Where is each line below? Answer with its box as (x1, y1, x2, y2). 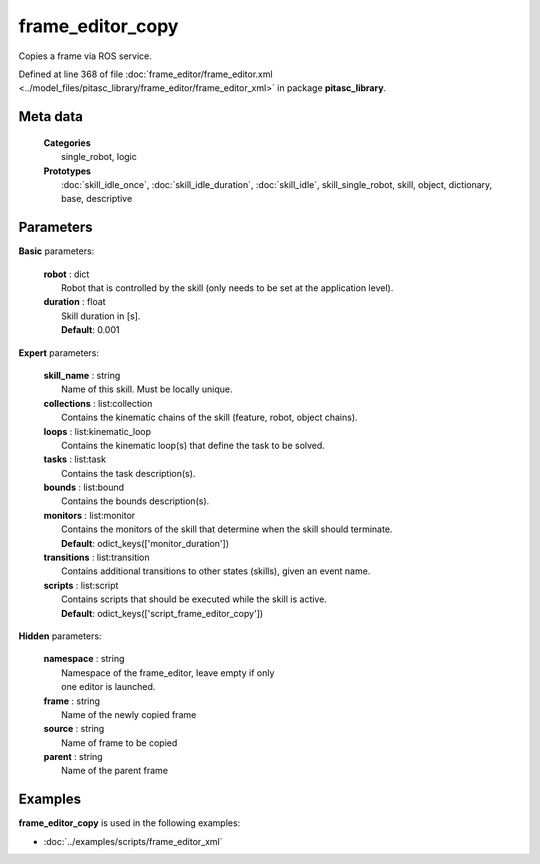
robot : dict (43, 268, 90, 280)
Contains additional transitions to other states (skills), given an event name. (61, 565, 371, 577)
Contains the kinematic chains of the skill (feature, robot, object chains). (61, 411, 359, 424)
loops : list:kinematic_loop (43, 425, 152, 437)
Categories (43, 136, 91, 149)
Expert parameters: (18, 346, 100, 359)
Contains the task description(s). (61, 467, 196, 479)
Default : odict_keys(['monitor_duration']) (61, 537, 230, 549)
